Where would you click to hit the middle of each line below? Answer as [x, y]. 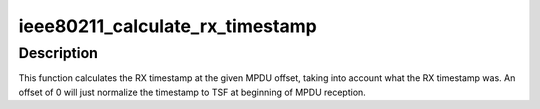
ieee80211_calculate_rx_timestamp [167, 26]
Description [58, 53]
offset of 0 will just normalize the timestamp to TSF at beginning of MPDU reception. [192, 92]
